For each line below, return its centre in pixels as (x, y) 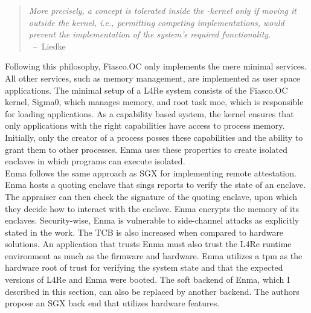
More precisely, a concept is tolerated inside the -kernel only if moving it (162, 10)
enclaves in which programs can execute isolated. (95, 161)
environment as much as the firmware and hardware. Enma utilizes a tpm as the (154, 255)
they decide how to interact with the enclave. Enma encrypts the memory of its (152, 208)
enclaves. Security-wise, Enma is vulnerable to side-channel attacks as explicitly (152, 220)
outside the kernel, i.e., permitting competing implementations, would (156, 22)
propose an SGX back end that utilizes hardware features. (112, 303)
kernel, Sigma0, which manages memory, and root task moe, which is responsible (154, 102)
